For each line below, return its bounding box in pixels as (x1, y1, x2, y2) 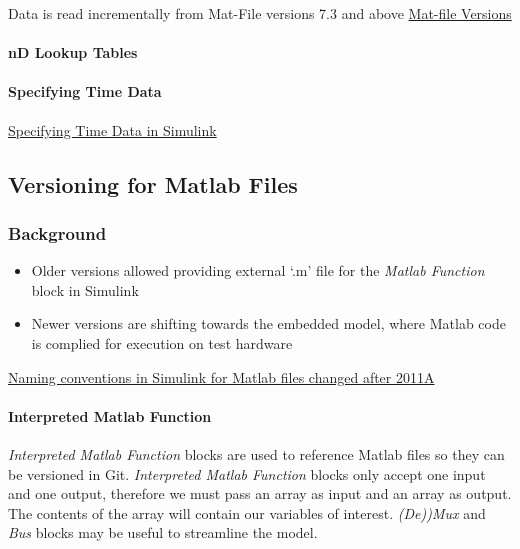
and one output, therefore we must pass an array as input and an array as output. (8, 483, 512, 504)
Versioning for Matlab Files (8, 168, 298, 199)
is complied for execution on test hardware (31, 332, 293, 353)
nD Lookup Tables (8, 42, 138, 63)
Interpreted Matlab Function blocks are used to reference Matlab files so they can (8, 443, 505, 464)
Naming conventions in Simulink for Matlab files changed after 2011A (8, 366, 435, 387)
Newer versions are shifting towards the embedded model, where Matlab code (31, 313, 506, 334)
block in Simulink (31, 279, 139, 300)
